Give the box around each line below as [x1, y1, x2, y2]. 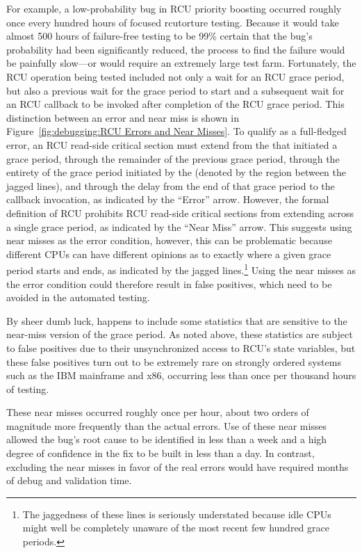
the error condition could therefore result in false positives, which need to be [6, 276, 332, 291]
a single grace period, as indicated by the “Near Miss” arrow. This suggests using [6, 219, 352, 234]
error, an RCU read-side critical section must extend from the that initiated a [6, 137, 338, 152]
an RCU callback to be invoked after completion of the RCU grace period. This [6, 97, 345, 111]
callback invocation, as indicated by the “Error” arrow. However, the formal [6, 192, 329, 207]
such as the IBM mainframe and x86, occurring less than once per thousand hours [6, 368, 356, 383]
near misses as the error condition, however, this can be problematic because [6, 233, 332, 248]
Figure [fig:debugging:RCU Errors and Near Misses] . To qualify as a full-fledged [6, 124, 347, 138]
